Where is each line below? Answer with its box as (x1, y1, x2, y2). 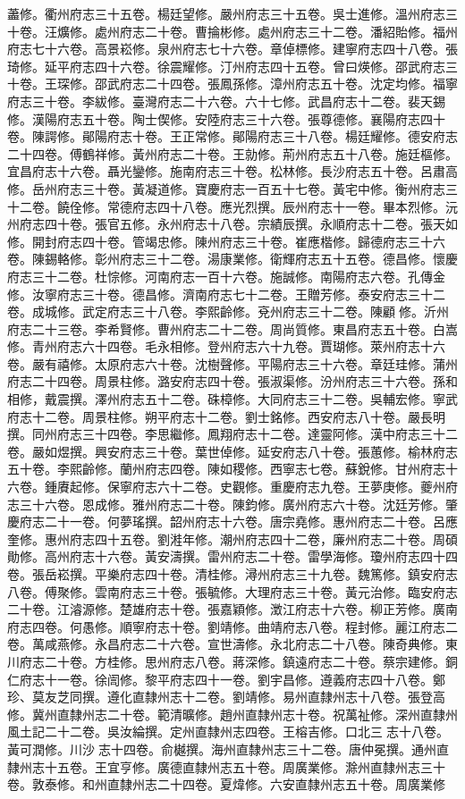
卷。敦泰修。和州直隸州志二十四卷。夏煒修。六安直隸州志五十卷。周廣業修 (7, 775, 445, 794)
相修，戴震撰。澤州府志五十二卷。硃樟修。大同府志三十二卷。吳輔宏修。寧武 (7, 390, 458, 408)
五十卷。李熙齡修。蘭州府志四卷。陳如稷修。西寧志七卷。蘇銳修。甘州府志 (7, 459, 445, 478)
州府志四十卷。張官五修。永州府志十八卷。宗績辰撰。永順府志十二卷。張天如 (7, 214, 458, 233)
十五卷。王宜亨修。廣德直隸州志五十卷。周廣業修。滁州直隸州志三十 (44, 757, 445, 776)
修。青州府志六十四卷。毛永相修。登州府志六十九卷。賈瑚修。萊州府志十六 (7, 337, 445, 356)
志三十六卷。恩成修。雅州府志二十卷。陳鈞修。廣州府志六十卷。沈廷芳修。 (7, 494, 445, 513)
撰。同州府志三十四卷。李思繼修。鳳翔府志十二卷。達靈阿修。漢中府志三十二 (7, 425, 458, 443)
